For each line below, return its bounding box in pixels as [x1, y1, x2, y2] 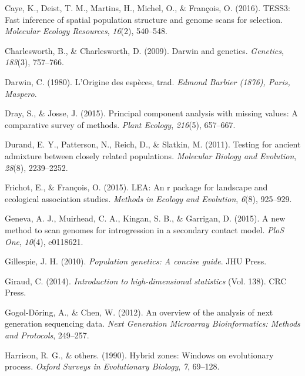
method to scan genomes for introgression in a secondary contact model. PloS [5, 223, 284, 236]
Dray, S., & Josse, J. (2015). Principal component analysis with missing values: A [5, 107, 298, 119]
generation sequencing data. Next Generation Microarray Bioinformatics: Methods [5, 317, 300, 330]
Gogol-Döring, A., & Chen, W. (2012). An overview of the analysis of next [5, 305, 273, 318]
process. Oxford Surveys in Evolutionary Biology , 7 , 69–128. [5, 360, 220, 372]
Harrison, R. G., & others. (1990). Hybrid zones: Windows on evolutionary [5, 348, 274, 361]
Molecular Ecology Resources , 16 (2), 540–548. [5, 25, 167, 37]
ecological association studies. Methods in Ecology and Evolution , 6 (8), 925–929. [5, 192, 292, 204]
